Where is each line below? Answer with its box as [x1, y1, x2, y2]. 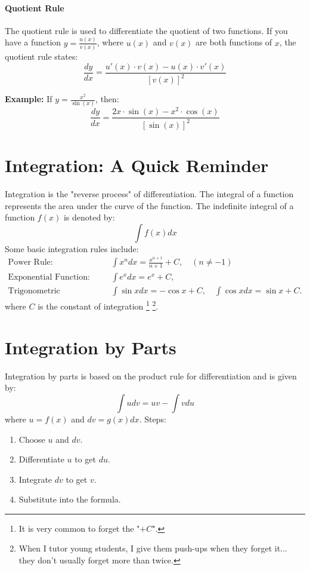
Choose [18, 433, 45, 445]
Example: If [5, 93, 52, 105]
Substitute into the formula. [18, 493, 121, 505]
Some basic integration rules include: [5, 242, 139, 255]
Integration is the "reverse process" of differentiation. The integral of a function [5, 188, 294, 200]
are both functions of [196, 36, 272, 48]
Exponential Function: [8, 273, 90, 282]
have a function [5, 36, 61, 48]
